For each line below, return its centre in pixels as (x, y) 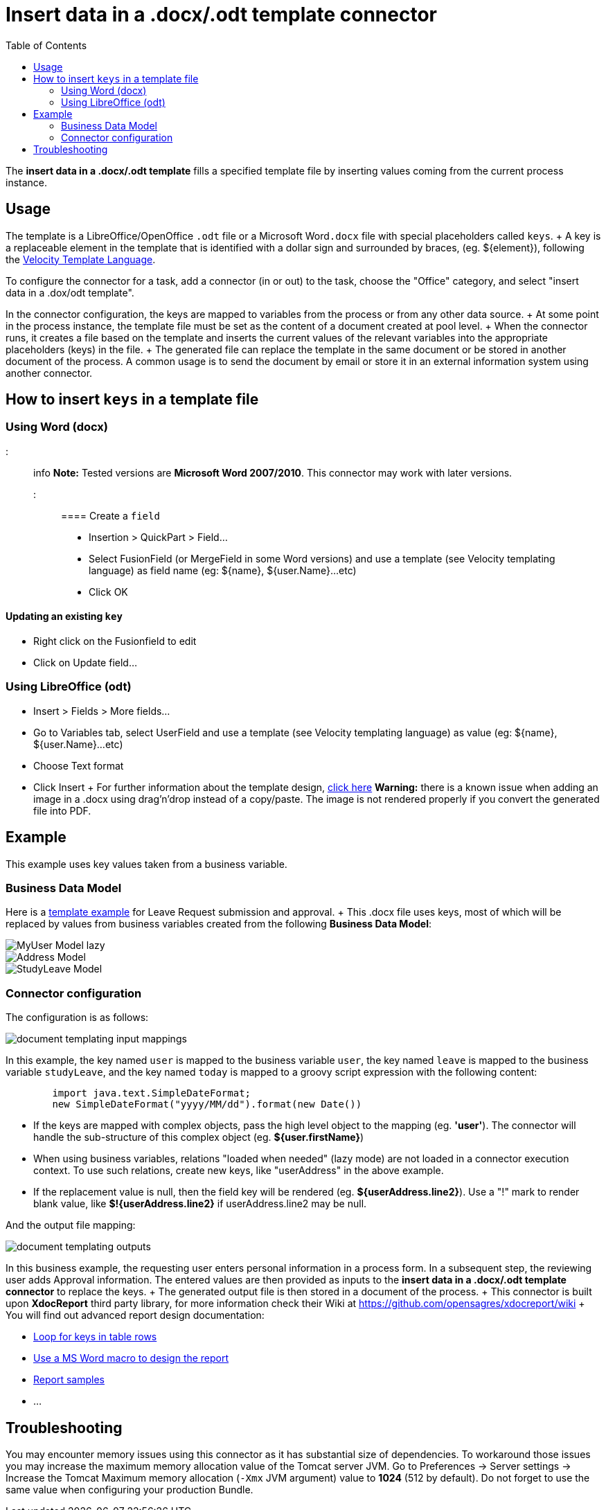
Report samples (69, 1380)
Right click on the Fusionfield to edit (115, 641)
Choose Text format (79, 765)
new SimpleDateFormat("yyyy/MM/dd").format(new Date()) (207, 1104)
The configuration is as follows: (77, 1018)
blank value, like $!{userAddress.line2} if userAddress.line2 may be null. (200, 1204)
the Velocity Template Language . (81, 259)
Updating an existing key (64, 616)
